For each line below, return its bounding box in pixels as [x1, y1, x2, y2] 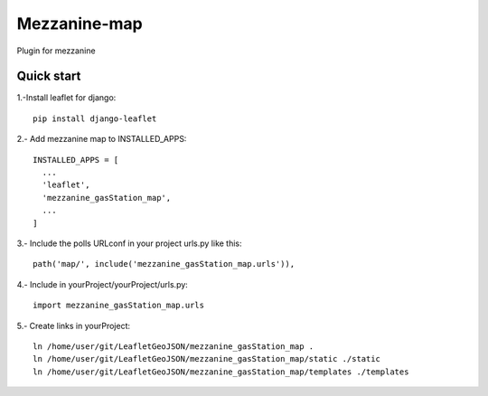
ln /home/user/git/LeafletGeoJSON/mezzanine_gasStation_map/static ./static [33, 354, 381, 364]
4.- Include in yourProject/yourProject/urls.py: [16, 278, 189, 289]
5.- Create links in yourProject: [16, 320, 131, 331]
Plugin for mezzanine [16, 45, 96, 56]
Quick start [16, 69, 81, 84]
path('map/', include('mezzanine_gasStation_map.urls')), [33, 259, 296, 269]
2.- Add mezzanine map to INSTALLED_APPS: [16, 134, 187, 145]
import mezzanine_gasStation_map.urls [33, 300, 205, 311]
